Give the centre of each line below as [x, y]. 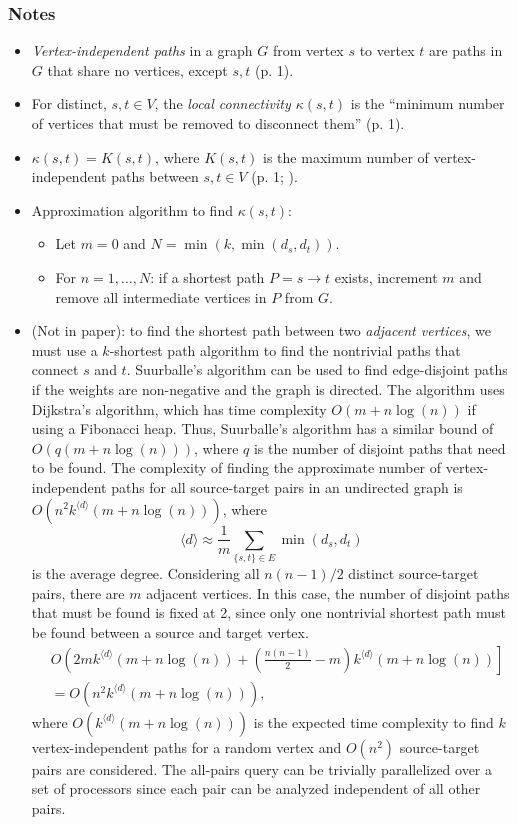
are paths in [465, 50]
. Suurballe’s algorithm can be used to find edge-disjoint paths [317, 369]
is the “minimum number [427, 103]
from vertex [308, 50]
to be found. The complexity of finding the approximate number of [236, 467]
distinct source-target [413, 573]
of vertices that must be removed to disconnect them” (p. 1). [218, 123]
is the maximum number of [346, 156]
